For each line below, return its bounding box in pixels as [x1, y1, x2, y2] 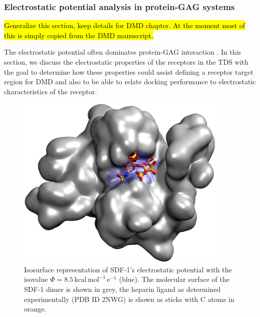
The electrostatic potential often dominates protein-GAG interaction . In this [4, 47, 241, 57]
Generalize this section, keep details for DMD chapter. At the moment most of [4, 20, 245, 31]
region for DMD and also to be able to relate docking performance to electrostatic [4, 76, 256, 87]
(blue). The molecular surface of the [119, 274, 229, 284]
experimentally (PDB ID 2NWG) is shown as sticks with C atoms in [24, 293, 234, 304]
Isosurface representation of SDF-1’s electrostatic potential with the [24, 264, 232, 274]
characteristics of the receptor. [4, 86, 97, 96]
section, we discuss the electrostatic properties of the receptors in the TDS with [4, 57, 248, 67]
